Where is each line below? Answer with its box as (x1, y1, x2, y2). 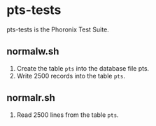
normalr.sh (6, 92, 55, 104)
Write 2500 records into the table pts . (16, 71, 125, 80)
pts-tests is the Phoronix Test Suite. (6, 25, 109, 34)
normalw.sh (6, 45, 59, 57)
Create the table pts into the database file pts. (16, 64, 150, 72)
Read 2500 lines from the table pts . (16, 111, 120, 119)
